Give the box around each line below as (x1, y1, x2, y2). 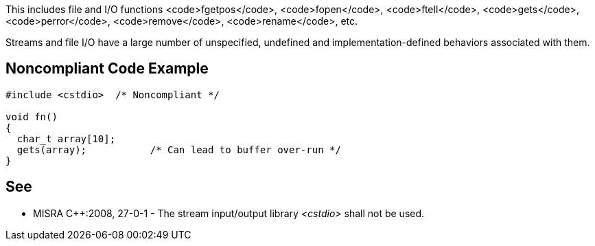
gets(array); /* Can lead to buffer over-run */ (16, 144, 341, 155)
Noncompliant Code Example (5, 60, 209, 78)
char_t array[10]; (16, 133, 116, 144)
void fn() (5, 111, 58, 122)
